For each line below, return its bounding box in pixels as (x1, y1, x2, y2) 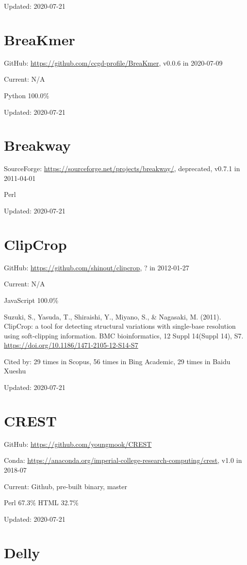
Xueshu (4, 366, 26, 376)
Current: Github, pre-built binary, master (4, 481, 127, 491)
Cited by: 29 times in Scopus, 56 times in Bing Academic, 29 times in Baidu (4, 356, 231, 366)
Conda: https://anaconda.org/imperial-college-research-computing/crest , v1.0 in (4, 455, 242, 465)
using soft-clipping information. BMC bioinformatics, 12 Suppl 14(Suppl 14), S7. (4, 330, 244, 340)
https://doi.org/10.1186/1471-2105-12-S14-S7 (4, 340, 138, 350)
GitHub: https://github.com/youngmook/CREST (4, 439, 152, 449)
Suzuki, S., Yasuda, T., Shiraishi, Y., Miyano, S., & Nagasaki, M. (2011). (4, 311, 221, 321)
